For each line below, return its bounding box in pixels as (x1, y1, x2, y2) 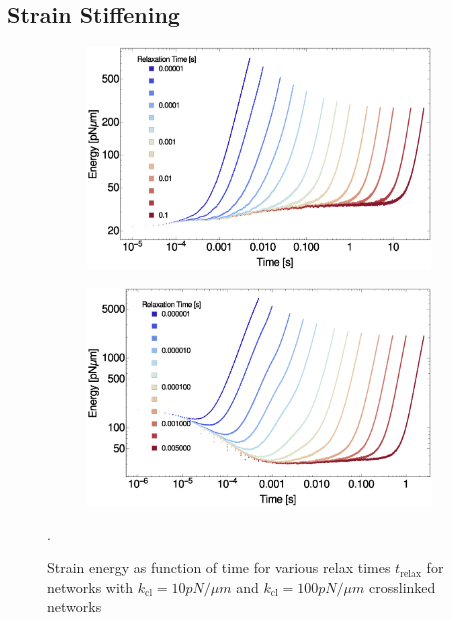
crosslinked (369, 576, 436, 597)
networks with (47, 576, 134, 597)
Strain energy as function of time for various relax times (47, 557, 391, 578)
